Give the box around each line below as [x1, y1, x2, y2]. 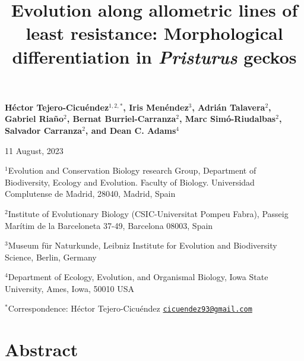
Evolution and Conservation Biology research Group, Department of [8, 164, 256, 177]
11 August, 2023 [5, 144, 64, 156]
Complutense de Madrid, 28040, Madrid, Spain [5, 187, 176, 200]
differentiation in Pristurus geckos [12, 44, 297, 69]
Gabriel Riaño [5, 112, 64, 125]
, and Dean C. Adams [85, 124, 176, 136]
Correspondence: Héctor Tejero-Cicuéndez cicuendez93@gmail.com [8, 302, 252, 315]
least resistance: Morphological [26, 21, 283, 45]
